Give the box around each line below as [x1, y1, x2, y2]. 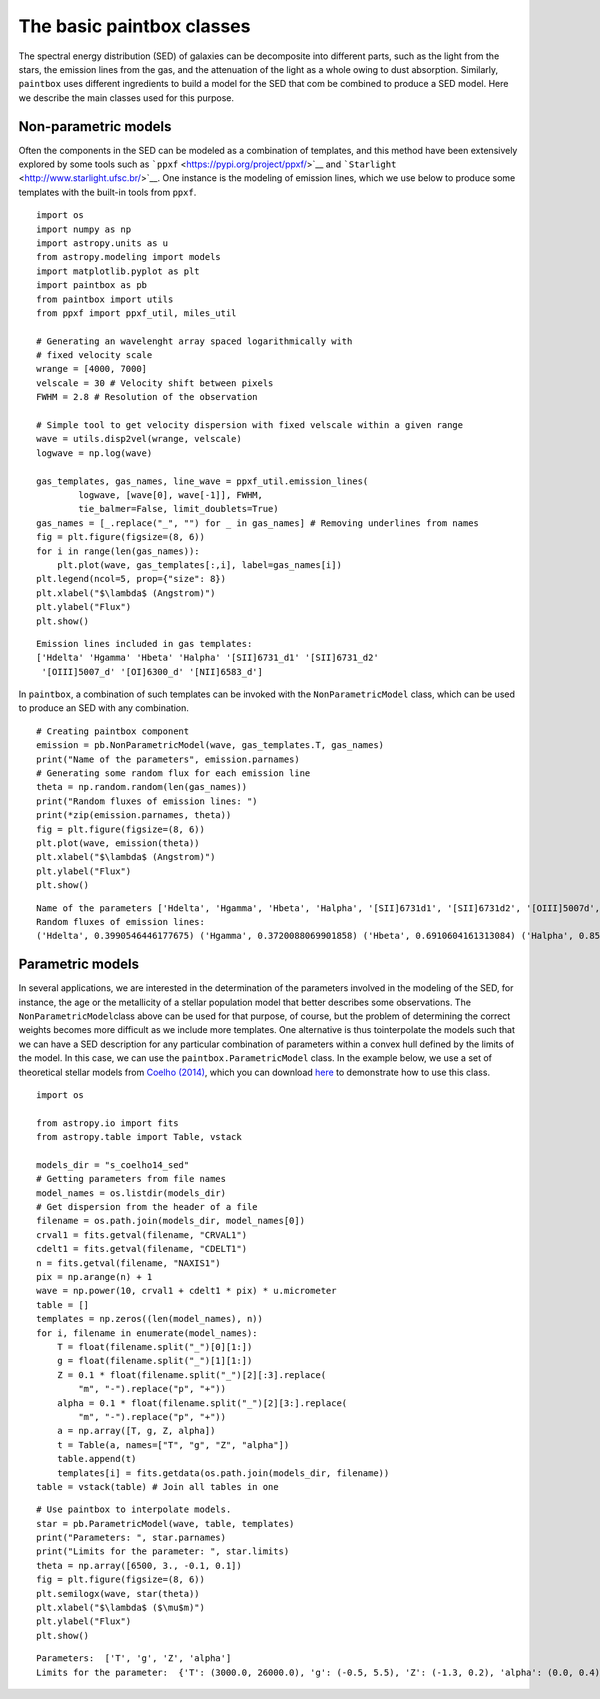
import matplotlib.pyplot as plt [36, 265, 200, 277]
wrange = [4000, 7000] [36, 363, 148, 375]
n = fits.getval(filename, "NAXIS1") [36, 1257, 222, 1269]
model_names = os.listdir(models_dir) [36, 1187, 227, 1199]
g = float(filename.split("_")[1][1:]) [56, 1355, 253, 1367]
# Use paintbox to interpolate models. [36, 1504, 232, 1515]
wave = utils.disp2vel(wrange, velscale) [36, 433, 242, 445]
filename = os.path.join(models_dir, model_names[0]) [36, 1215, 305, 1227]
